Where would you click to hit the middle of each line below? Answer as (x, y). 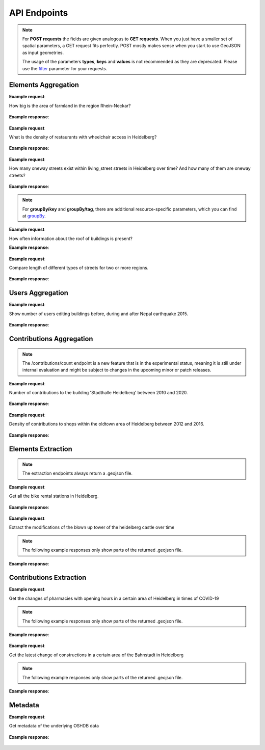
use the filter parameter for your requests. (65, 68)
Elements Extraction (41, 449)
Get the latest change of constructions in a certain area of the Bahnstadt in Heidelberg (96, 655)
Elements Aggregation (44, 85)
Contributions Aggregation (51, 339)
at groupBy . (34, 216)
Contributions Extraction (48, 577)
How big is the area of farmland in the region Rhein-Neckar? (70, 106)
